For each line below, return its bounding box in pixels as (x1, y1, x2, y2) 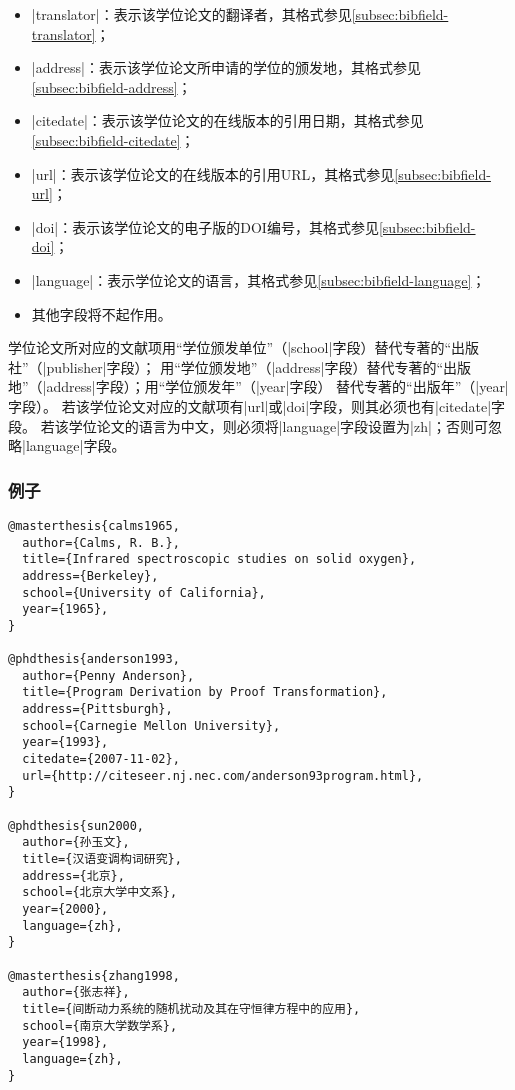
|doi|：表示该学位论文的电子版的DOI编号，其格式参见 (31, 216, 379, 237)
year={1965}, (22, 602, 109, 617)
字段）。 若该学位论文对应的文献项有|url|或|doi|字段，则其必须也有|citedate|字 (8, 395, 506, 416)
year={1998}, (22, 1035, 109, 1050)
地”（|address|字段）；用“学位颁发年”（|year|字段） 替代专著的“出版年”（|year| (8, 376, 509, 397)
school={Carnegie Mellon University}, (22, 718, 281, 733)
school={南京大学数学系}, (22, 1018, 178, 1033)
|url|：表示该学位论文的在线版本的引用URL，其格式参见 (31, 163, 395, 184)
